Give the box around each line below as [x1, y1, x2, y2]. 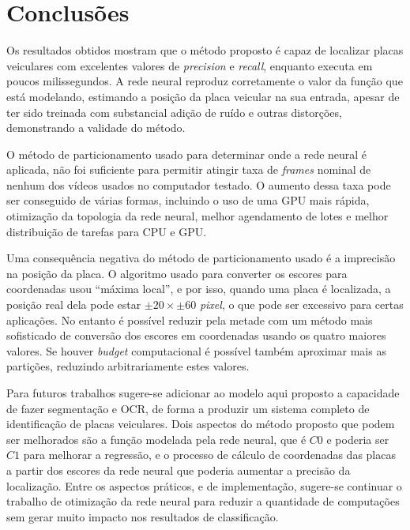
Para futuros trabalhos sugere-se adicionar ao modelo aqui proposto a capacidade [6, 385, 400, 400]
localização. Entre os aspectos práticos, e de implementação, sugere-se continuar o [6, 477, 402, 494]
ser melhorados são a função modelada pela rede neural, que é [6, 430, 307, 447]
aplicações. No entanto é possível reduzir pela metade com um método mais [6, 311, 373, 328]
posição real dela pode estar [6, 296, 141, 313]
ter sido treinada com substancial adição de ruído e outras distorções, [6, 103, 342, 120]
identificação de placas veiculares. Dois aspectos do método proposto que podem [6, 415, 395, 432]
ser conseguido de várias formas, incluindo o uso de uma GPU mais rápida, [6, 192, 370, 209]
